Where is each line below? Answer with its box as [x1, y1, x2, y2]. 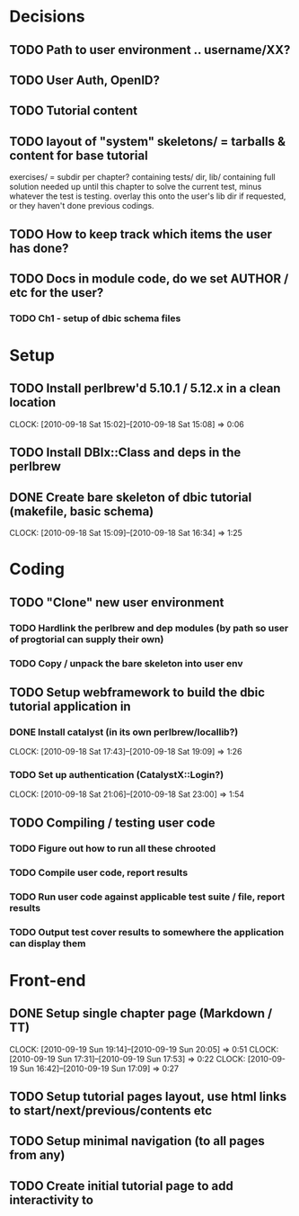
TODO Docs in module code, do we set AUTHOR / [9, 271, 289, 286]
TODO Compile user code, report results [9, 866, 189, 879]
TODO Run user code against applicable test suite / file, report [9, 890, 286, 903]
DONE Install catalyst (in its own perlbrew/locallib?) [9, 726, 239, 738]
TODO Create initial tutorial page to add [9, 1178, 233, 1194]
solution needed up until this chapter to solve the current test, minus [9, 182, 262, 192]
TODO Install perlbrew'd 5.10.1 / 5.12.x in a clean [9, 380, 281, 397]
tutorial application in [9, 699, 132, 714]
